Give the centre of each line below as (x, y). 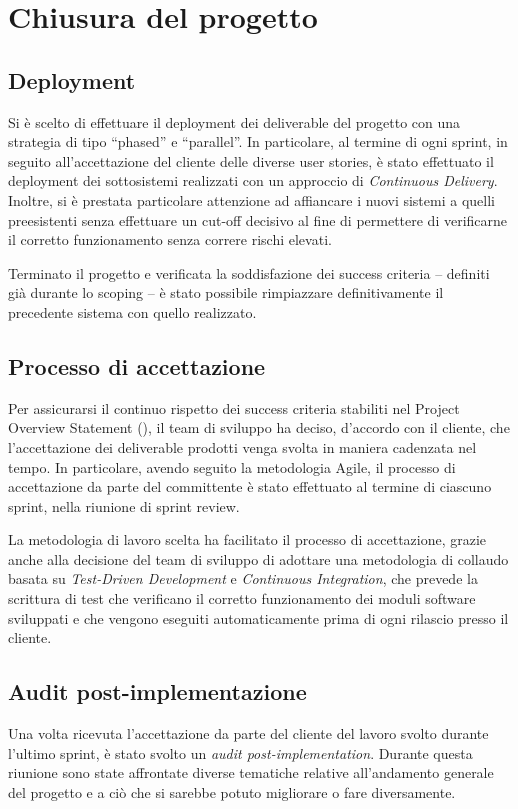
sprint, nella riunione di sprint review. (124, 505)
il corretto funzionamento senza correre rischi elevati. (170, 239)
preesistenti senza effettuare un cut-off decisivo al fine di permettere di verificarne (258, 219)
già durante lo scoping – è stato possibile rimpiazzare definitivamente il (226, 292)
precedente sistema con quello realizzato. (132, 311)
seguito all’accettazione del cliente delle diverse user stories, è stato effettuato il (251, 160)
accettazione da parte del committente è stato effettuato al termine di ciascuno (250, 486)
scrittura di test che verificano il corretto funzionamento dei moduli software (242, 598)
